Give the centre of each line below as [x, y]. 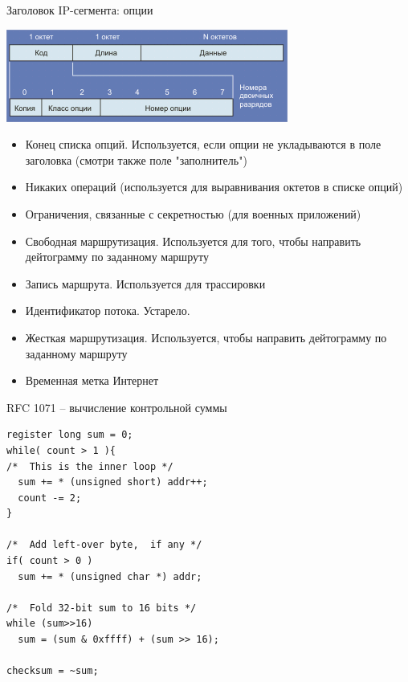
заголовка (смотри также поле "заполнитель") [136, 159]
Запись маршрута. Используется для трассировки [145, 283]
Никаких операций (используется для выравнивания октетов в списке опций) [214, 187]
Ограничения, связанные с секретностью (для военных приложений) [193, 213]
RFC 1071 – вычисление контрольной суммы [117, 407]
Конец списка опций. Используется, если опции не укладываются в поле [203, 144]
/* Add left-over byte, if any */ [104, 545]
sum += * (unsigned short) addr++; [113, 482]
